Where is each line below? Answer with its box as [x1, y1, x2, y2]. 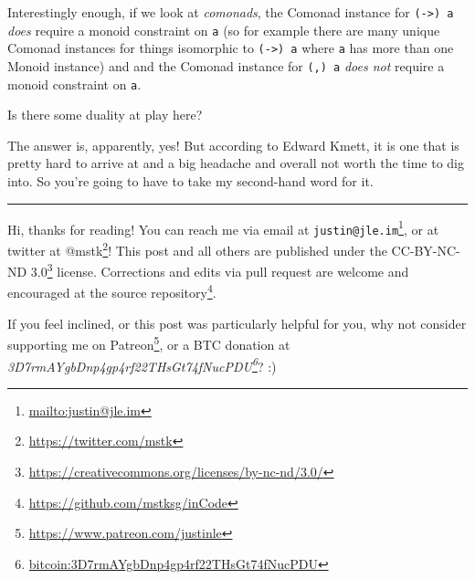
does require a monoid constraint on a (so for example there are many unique [7, 20, 440, 39]
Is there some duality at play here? [7, 105, 203, 124]
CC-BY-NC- [391, 240, 460, 259]
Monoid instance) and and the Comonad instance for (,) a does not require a [7, 56, 445, 75]
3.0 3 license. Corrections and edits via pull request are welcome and [30, 259, 409, 280]
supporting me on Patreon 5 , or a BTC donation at [7, 332, 290, 353]
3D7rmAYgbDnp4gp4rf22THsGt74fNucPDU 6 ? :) [7, 353, 277, 375]
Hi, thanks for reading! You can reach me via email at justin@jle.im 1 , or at [7, 216, 439, 238]
